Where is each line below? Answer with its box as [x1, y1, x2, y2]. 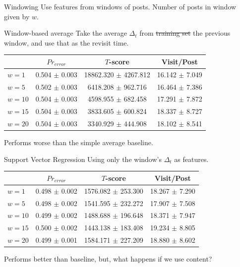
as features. [174, 154, 209, 164]
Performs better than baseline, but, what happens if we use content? [4, 254, 212, 264]
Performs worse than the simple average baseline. [4, 137, 153, 148]
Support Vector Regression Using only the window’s [4, 154, 162, 164]
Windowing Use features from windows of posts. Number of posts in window [4, 1, 237, 11]
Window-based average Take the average [4, 28, 127, 38]
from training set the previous [139, 28, 231, 38]
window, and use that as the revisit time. [4, 37, 129, 48]
